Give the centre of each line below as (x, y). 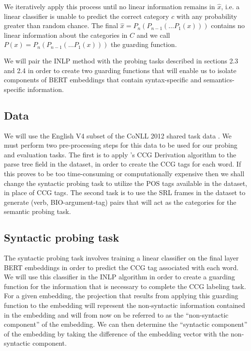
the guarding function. (144, 44)
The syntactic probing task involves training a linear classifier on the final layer (121, 258)
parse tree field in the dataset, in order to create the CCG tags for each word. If (123, 164)
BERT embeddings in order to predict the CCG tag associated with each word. (121, 267)
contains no (228, 25)
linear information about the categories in (66, 35)
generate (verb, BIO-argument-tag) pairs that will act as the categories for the (120, 202)
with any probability (207, 16)
